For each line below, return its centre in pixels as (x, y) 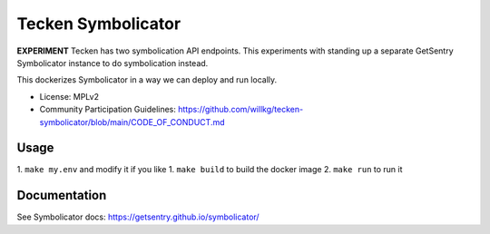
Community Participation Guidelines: (108, 110)
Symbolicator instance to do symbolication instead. (113, 63)
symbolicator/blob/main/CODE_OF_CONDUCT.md (132, 122)
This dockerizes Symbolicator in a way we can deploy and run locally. (147, 80)
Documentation (62, 195)
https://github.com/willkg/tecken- (240, 110)
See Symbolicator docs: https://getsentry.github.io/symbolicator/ (138, 217)
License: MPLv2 (69, 96)
